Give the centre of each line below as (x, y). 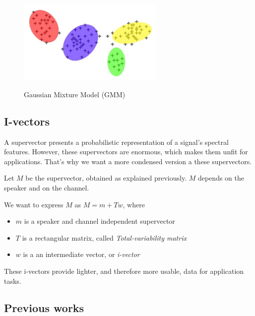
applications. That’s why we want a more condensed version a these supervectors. (128, 161)
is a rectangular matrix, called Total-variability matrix (104, 237)
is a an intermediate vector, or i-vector (81, 254)
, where (134, 204)
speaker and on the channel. (47, 187)
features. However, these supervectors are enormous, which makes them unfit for (126, 152)
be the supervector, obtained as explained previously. (106, 178)
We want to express (34, 204)
